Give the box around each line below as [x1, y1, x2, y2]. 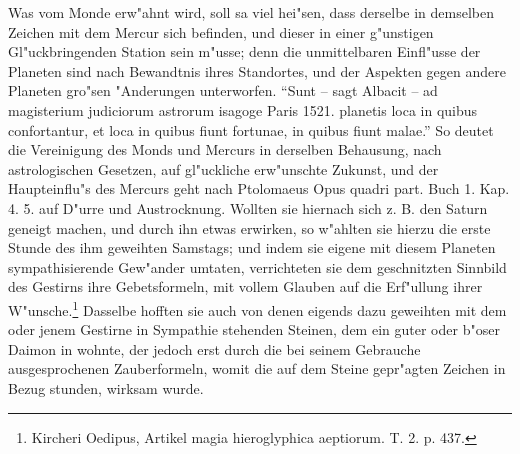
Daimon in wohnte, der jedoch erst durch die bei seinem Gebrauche [8, 338, 421, 359]
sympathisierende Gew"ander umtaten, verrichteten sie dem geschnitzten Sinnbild [8, 256, 507, 277]
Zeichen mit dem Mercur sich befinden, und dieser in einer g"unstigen [8, 21, 434, 42]
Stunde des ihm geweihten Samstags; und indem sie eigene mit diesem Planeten [8, 237, 496, 258]
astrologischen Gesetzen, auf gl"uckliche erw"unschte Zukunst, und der [8, 158, 439, 179]
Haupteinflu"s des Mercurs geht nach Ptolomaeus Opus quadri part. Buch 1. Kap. [8, 178, 510, 199]
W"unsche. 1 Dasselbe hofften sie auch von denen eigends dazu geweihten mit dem [8, 296, 507, 320]
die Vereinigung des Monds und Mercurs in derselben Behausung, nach [8, 139, 442, 160]
